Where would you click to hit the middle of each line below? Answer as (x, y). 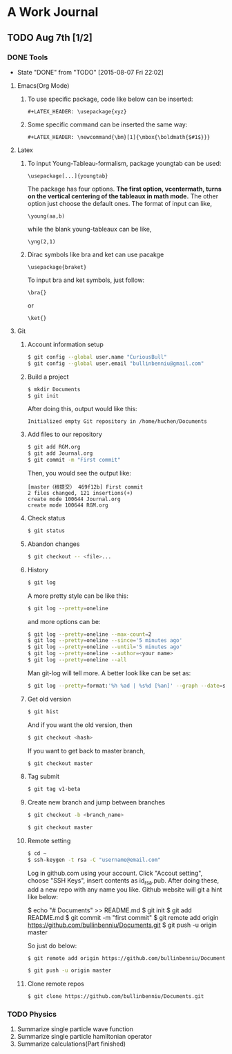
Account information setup (65, 344)
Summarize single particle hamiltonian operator (84, 1037)
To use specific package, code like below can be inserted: (110, 99)
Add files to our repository (65, 434)
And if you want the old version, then (80, 725)
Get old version (49, 699)
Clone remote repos (56, 984)
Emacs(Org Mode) (43, 85)
